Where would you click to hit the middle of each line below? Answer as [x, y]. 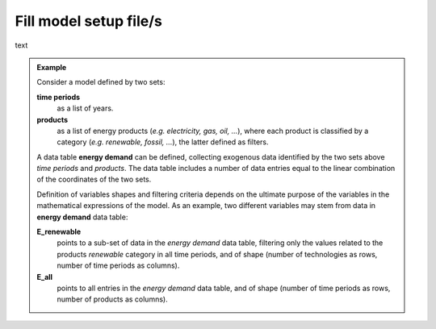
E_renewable [59, 232]
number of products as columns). [113, 299]
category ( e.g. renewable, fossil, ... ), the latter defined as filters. [163, 142]
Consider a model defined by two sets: [101, 82]
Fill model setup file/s [89, 21]
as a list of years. [85, 108]
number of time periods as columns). [118, 265]
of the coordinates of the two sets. [94, 179]
